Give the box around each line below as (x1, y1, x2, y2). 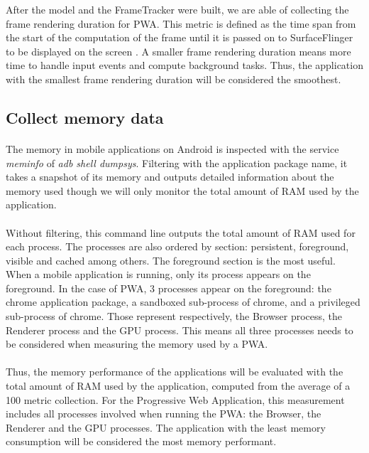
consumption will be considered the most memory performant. (6, 434, 277, 449)
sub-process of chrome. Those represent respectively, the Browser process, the (6, 309, 343, 324)
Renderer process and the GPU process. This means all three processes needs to (6, 322, 353, 337)
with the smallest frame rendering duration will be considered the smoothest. (6, 71, 341, 86)
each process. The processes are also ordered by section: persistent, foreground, (6, 239, 349, 254)
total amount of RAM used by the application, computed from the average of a (6, 378, 351, 393)
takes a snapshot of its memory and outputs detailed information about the (6, 169, 334, 184)
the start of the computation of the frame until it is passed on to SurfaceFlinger (6, 30, 353, 45)
